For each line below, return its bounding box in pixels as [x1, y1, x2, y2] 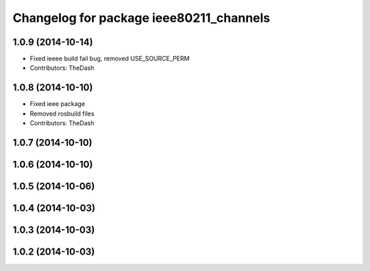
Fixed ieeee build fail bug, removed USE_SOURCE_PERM [29, 55, 190, 63]
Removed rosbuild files [29, 109, 95, 118]
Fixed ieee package [29, 100, 86, 108]
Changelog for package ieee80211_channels [12, 10, 271, 25]
